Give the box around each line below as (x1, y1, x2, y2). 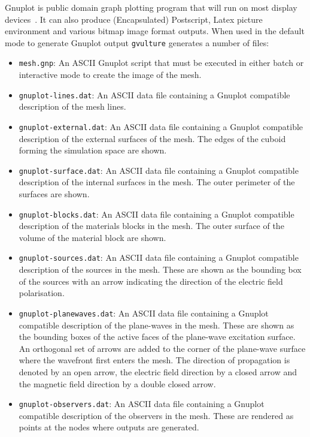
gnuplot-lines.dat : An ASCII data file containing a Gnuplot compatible (19, 88, 290, 101)
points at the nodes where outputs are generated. (19, 421, 199, 433)
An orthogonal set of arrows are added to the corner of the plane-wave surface (19, 342, 306, 354)
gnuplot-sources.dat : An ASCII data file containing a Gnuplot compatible (19, 251, 299, 264)
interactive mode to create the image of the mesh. (19, 68, 202, 81)
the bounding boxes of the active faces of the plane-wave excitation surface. (19, 330, 296, 343)
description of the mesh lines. (19, 100, 126, 113)
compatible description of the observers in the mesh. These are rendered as (19, 409, 294, 421)
